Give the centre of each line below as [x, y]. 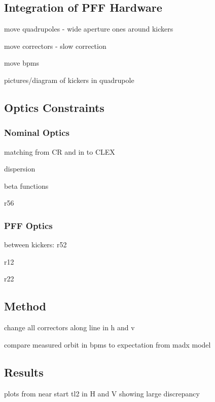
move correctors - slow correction [55, 46]
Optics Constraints [54, 107]
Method [25, 306]
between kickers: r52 [35, 245]
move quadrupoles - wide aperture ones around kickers [89, 29]
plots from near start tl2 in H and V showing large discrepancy [102, 393]
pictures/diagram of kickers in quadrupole [69, 80]
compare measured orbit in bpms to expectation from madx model [107, 344]
